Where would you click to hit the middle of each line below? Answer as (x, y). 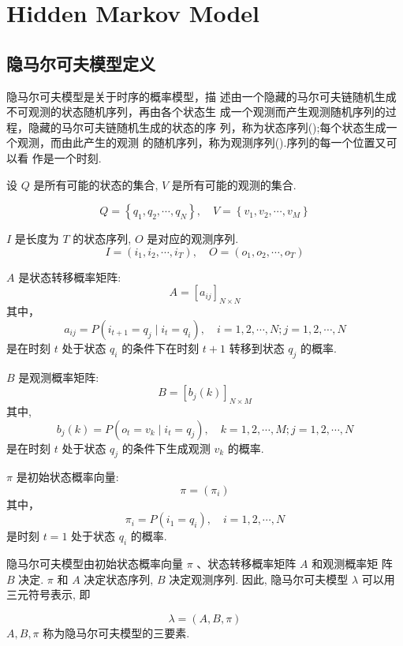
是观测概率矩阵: (59, 377)
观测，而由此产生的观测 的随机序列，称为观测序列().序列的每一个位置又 (201, 142)
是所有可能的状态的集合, (96, 184)
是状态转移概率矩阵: (70, 276)
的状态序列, (102, 239)
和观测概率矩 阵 (352, 564)
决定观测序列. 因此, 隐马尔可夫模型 (259, 579)
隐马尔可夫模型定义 (81, 63)
